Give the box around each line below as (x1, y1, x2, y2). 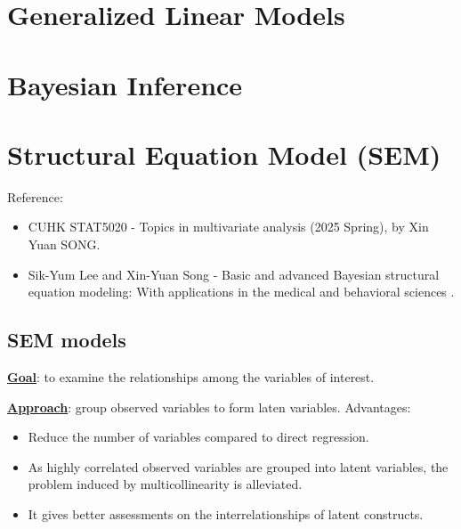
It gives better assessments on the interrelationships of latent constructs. (28, 505, 424, 524)
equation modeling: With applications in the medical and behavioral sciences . (28, 282, 455, 301)
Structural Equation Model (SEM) (7, 135, 441, 172)
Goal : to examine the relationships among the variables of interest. (7, 368, 375, 387)
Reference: (7, 187, 63, 206)
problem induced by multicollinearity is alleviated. (28, 475, 303, 493)
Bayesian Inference (7, 66, 243, 102)
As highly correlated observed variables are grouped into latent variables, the (28, 457, 449, 476)
